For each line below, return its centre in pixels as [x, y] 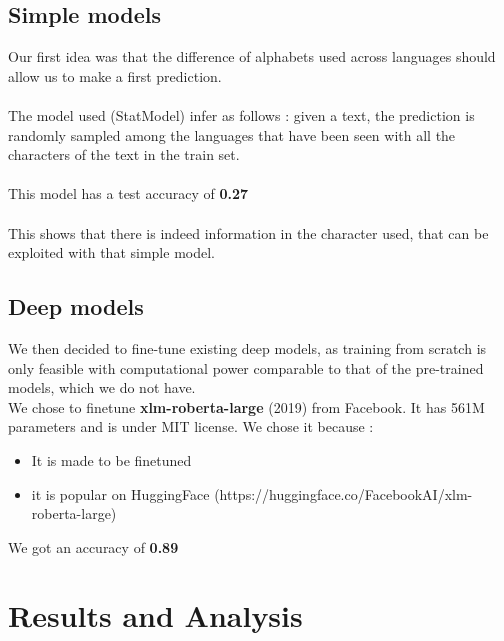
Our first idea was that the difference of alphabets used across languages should [252, 56]
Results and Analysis [155, 615]
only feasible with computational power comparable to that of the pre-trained [246, 367]
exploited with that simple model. [111, 252]
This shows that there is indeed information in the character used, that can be [248, 232]
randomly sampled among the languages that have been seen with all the [232, 134]
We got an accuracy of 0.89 [93, 546]
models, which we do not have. [102, 387]
